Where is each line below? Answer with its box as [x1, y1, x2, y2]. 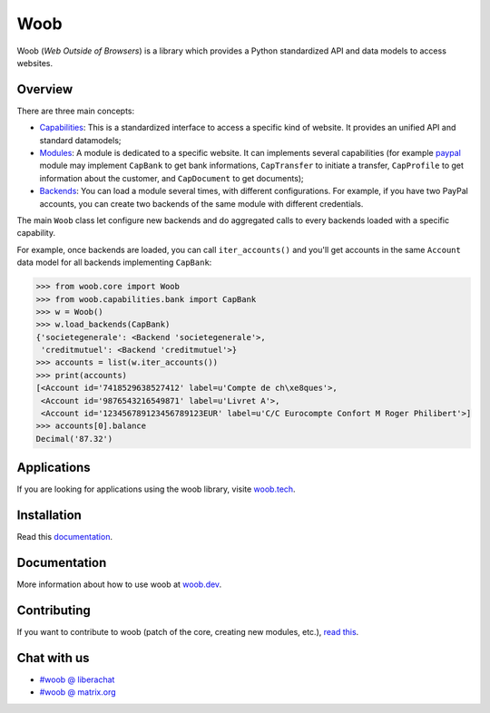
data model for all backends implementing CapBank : [16, 257, 212, 268]
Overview [16, 82, 73, 97]
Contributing [16, 602, 91, 618]
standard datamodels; [39, 134, 122, 145]
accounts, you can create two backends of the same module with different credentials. [39, 198, 364, 209]
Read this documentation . [16, 532, 113, 542]
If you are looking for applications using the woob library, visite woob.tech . [16, 483, 296, 494]
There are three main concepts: [16, 105, 135, 116]
